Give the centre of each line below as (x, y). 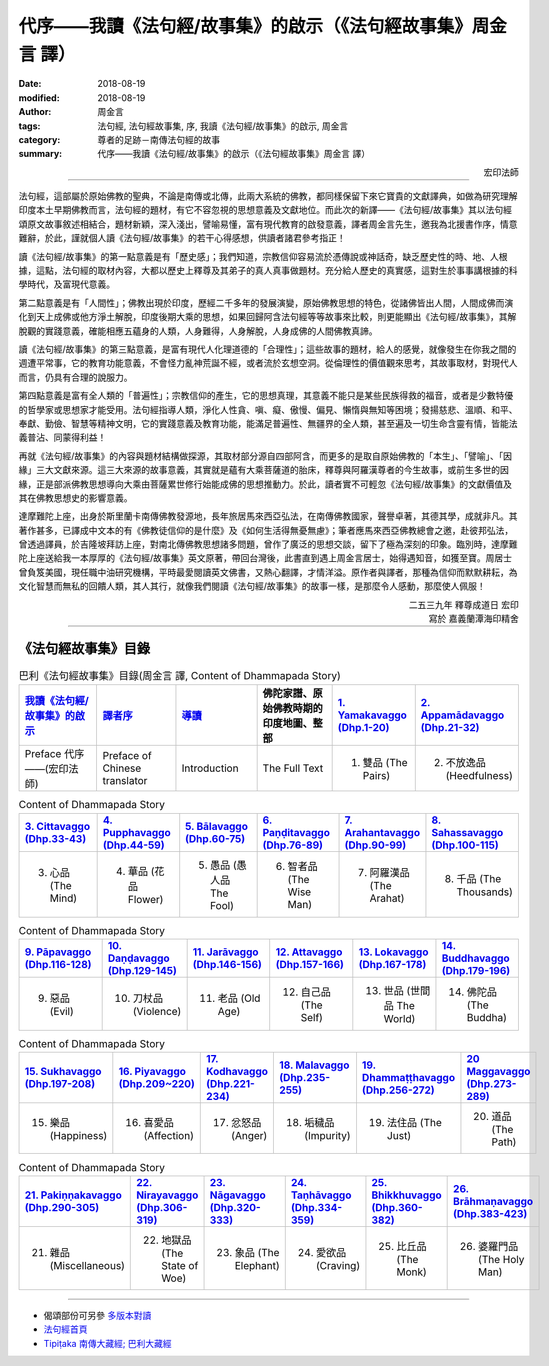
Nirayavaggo (167, 1195)
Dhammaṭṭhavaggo (408, 1078)
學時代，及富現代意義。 (66, 284)
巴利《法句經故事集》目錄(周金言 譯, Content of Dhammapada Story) (180, 676)
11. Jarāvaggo (225, 952)
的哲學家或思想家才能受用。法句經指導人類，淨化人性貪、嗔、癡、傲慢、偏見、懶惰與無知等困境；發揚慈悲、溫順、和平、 (268, 409)
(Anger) (249, 1136)
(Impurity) (327, 1136)
